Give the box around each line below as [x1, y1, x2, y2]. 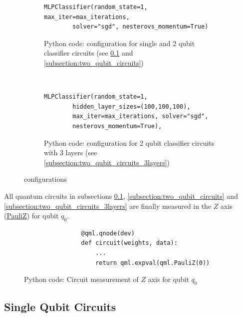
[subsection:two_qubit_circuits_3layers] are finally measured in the [4, 200, 212, 211]
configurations [24, 174, 67, 184]
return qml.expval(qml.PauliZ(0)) [95, 259, 210, 266]
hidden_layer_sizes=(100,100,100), [72, 103, 191, 110]
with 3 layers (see [44, 147, 97, 158]
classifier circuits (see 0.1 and [44, 48, 133, 58]
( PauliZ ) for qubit [4, 210, 59, 221]
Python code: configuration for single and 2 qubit [44, 38, 195, 48]
